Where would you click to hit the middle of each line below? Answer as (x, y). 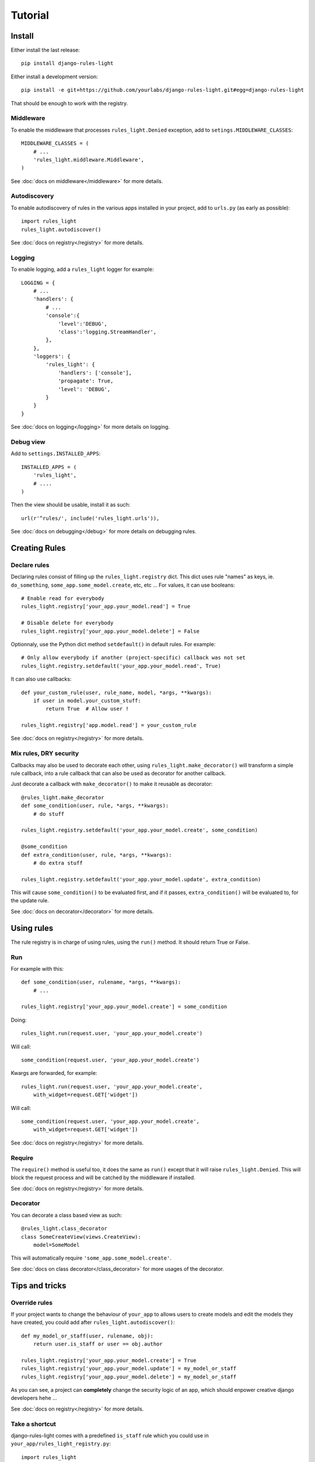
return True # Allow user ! (87, 709)
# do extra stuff (58, 863)
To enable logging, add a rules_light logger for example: (82, 270)
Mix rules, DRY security (45, 753)
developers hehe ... (34, 1398)
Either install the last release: (45, 50)
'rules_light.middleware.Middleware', (89, 160)
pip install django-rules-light (67, 63)
